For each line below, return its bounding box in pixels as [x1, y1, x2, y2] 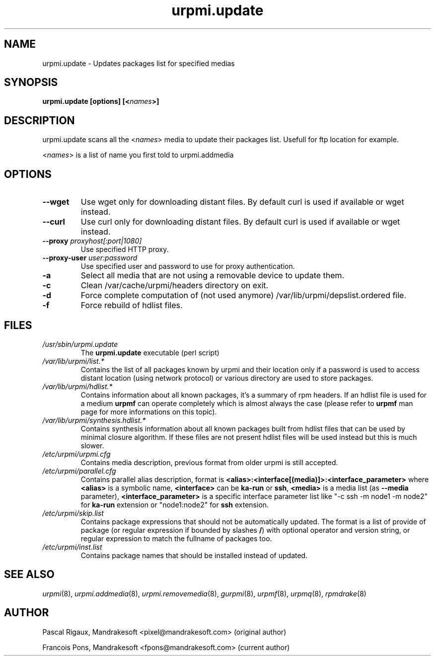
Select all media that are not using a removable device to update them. [80, 270, 345, 281]
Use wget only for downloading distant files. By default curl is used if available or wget [80, 197, 404, 207]
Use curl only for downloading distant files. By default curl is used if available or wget [80, 217, 400, 227]
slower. [80, 441, 104, 450]
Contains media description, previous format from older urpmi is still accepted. [80, 458, 338, 467]
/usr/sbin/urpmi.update [42, 339, 118, 348]
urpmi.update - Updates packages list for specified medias [42, 59, 235, 68]
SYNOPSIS [4, 76, 58, 89]
